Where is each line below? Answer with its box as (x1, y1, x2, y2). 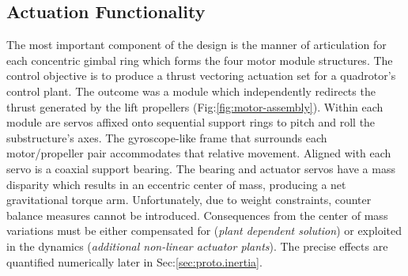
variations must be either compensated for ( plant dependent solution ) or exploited (6, 222, 402, 239)
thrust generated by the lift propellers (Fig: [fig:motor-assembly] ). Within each (6, 98, 383, 115)
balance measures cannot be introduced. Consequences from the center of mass (6, 206, 388, 223)
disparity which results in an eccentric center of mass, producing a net (6, 176, 346, 192)
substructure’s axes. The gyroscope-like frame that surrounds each (6, 129, 327, 146)
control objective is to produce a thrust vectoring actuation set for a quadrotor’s (6, 67, 396, 84)
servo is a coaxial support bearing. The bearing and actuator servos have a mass (6, 160, 395, 176)
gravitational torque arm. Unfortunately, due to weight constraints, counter (6, 191, 372, 208)
